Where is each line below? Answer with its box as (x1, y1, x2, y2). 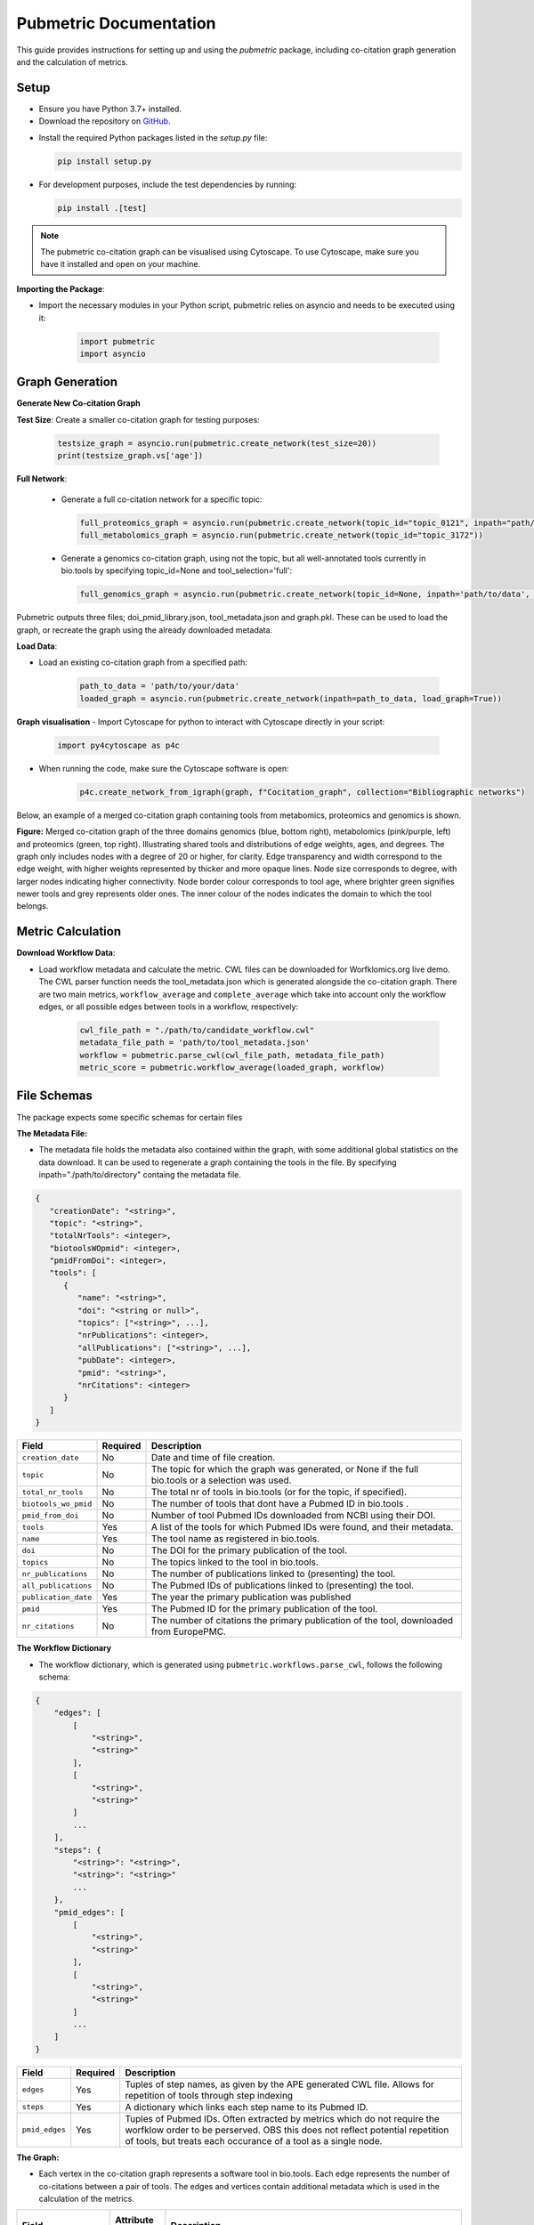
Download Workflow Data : (16, 948, 116, 959)
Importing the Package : (16, 283, 106, 294)
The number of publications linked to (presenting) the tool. (150, 1567, 396, 1580)
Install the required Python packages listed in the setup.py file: (38, 132, 268, 142)
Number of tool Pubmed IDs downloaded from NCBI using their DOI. (150, 1509, 436, 1522)
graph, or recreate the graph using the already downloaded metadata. (16, 624, 273, 635)
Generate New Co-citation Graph (16, 398, 142, 409)
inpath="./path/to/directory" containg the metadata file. (38, 1169, 242, 1180)
